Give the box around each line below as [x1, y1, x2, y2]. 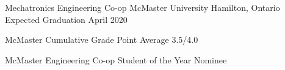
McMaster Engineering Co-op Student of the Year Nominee [5, 53, 227, 66]
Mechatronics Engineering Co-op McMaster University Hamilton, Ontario [5, 1, 280, 13]
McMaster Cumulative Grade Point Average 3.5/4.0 [5, 33, 198, 46]
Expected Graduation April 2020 [5, 13, 128, 25]
